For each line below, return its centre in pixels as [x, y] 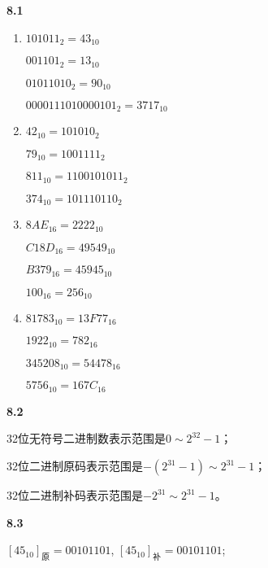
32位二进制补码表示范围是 [75, 495]
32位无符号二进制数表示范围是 [86, 438]
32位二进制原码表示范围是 [75, 466]
